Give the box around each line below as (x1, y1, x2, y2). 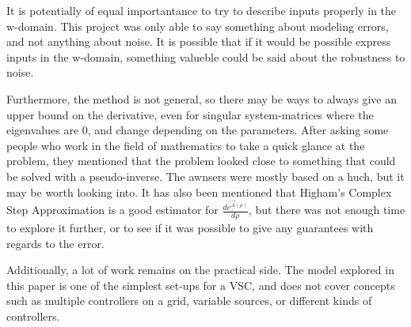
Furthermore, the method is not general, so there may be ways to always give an (6, 90, 397, 107)
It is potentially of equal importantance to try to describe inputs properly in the (6, 2, 397, 18)
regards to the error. (6, 235, 105, 251)
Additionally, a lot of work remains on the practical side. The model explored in (6, 261, 394, 278)
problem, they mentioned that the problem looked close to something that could (6, 152, 396, 169)
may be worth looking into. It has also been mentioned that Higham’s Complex (6, 183, 392, 200)
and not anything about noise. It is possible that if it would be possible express (6, 33, 391, 50)
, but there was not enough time (248, 201, 405, 218)
